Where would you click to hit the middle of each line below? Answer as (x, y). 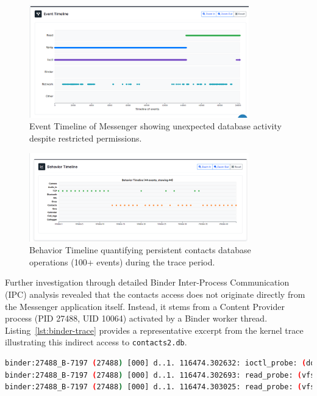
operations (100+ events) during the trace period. (122, 261)
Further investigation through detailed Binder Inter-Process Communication (147, 282)
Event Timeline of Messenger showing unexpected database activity (155, 126)
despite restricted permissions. (86, 138)
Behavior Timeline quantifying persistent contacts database (140, 250)
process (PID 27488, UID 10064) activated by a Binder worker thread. (136, 318)
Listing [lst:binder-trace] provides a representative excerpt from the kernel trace (154, 330)
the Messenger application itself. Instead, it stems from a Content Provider (145, 306)
